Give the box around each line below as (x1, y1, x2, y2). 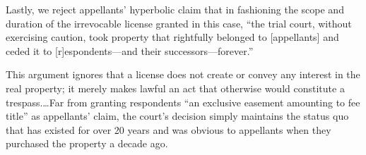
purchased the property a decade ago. (6, 136, 168, 151)
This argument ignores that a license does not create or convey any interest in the (6, 67, 360, 82)
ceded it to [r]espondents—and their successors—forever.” (6, 43, 254, 58)
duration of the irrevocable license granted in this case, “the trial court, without (6, 15, 352, 30)
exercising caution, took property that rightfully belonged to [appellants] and (6, 30, 339, 44)
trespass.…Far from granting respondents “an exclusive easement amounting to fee (6, 94, 360, 109)
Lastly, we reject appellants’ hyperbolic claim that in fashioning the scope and (6, 2, 344, 16)
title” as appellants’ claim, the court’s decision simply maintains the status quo (6, 108, 349, 123)
